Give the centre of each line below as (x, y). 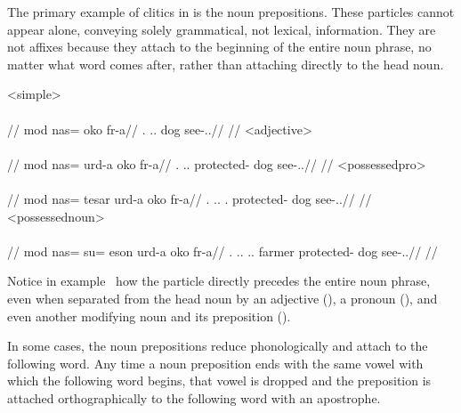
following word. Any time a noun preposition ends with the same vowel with (215, 363)
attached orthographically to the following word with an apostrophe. (194, 397)
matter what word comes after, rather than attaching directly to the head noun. (226, 64)
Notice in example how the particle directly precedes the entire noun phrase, (219, 281)
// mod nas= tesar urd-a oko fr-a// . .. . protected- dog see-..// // (190, 198)
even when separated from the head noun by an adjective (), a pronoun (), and (222, 298)
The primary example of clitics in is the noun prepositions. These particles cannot (231, 12)
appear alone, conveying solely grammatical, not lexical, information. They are (222, 29)
